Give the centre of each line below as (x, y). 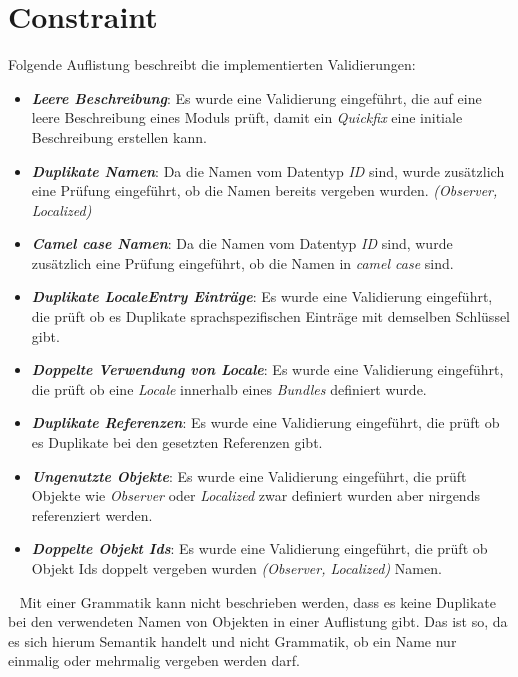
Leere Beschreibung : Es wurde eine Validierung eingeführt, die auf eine (256, 97)
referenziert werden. (92, 514)
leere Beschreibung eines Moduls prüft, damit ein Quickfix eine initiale (247, 117)
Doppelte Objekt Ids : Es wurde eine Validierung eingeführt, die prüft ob (259, 548)
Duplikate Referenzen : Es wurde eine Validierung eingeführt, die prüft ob (265, 422)
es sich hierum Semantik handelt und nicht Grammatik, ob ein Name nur (232, 640)
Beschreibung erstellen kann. (119, 136)
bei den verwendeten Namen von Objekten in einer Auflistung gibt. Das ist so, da (258, 621)
